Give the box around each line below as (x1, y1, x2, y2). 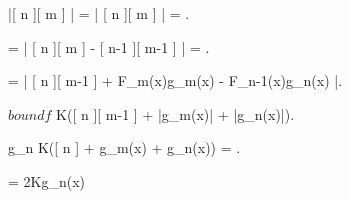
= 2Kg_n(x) (8, 170, 86, 191)
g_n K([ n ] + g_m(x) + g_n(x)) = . (8, 137, 241, 158)
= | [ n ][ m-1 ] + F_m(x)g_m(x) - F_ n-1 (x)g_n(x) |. (8, 70, 343, 91)
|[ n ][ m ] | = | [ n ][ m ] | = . (8, 3, 190, 23)
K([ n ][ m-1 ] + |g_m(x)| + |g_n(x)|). (56, 103, 295, 124)
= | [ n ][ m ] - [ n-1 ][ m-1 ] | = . (8, 36, 210, 57)
